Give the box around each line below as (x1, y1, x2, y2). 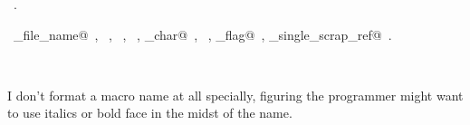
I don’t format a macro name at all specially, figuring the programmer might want (7, 85, 464, 104)
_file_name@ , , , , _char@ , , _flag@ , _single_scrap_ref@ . (13, 24, 392, 43)
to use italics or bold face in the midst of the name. (7, 103, 293, 122)
